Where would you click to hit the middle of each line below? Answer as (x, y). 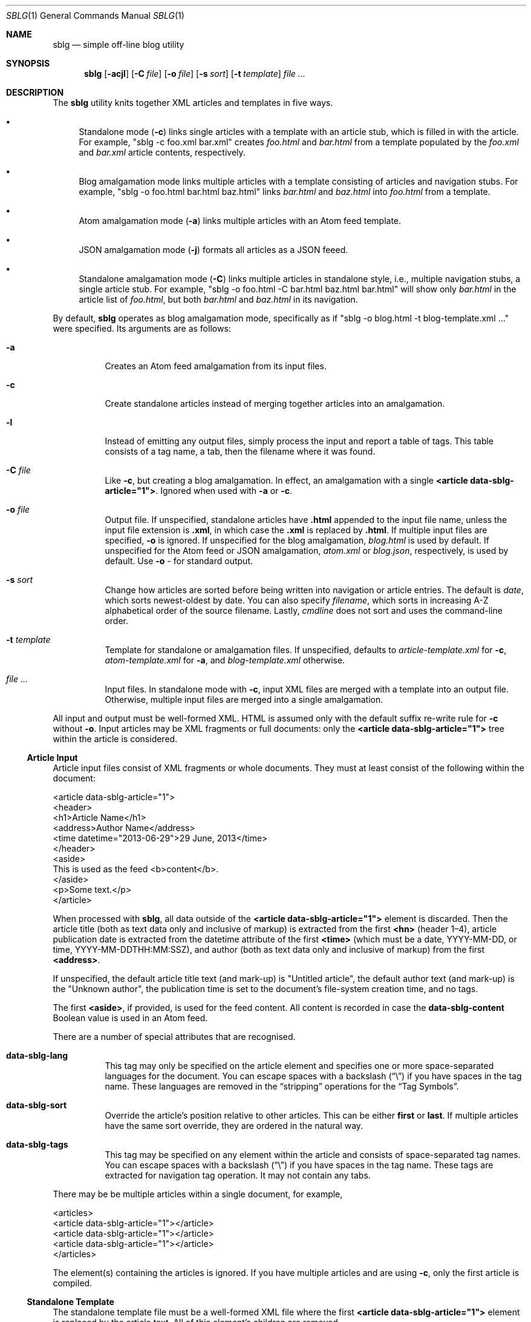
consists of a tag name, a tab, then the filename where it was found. (240, 451)
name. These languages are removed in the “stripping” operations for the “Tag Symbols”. (282, 1086)
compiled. (73, 1283)
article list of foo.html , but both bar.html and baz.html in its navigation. (218, 299)
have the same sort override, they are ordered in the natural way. (234, 1126)
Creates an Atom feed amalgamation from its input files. (216, 366)
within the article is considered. (115, 739)
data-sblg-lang (37, 1055)
